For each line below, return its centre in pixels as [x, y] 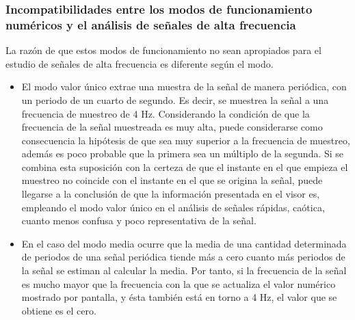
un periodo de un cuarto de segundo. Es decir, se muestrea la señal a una [175, 99]
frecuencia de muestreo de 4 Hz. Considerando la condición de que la [166, 113]
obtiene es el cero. [59, 310]
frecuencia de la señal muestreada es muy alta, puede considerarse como [172, 127]
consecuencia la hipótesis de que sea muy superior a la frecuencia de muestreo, [186, 140]
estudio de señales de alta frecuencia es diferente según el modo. [140, 63]
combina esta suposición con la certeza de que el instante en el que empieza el [185, 166]
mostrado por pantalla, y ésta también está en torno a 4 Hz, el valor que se [179, 297]
